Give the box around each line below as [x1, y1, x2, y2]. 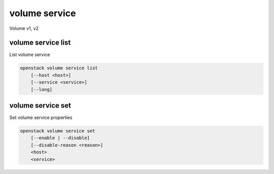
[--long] [30, 86, 53, 92]
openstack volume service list [20, 65, 98, 71]
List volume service [9, 52, 50, 58]
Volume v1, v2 [9, 25, 39, 31]
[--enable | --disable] [30, 135, 90, 141]
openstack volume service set [20, 128, 95, 134]
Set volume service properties [9, 114, 73, 121]
